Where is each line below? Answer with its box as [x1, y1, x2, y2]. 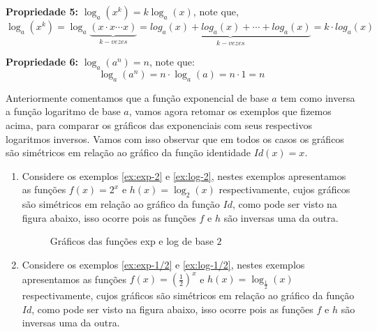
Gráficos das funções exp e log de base [50, 234, 214, 248]
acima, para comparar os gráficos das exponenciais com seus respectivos [6, 118, 313, 133]
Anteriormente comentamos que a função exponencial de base [6, 90, 269, 105]
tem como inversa [280, 90, 355, 105]
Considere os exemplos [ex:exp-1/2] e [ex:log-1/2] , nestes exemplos [22, 257, 305, 271]
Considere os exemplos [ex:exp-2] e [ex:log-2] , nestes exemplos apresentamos [22, 168, 346, 183]
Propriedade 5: [6, 4, 79, 18]
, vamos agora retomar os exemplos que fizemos [128, 104, 332, 119]
